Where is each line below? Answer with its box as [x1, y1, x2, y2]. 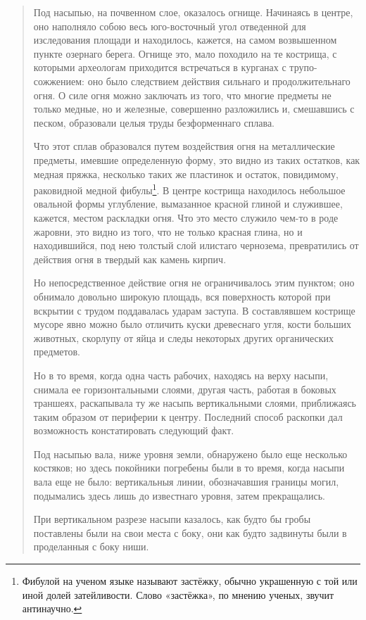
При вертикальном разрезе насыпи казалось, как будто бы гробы [33, 512, 311, 526]
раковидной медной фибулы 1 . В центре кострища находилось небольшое [33, 181, 346, 197]
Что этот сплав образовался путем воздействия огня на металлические [33, 139, 335, 153]
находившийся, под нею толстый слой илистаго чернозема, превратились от [33, 238, 359, 253]
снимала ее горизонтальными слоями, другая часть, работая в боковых [33, 381, 336, 396]
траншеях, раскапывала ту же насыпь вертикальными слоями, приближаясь [33, 396, 356, 410]
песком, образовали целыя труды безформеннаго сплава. [33, 115, 274, 129]
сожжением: [33, 73, 84, 88]
